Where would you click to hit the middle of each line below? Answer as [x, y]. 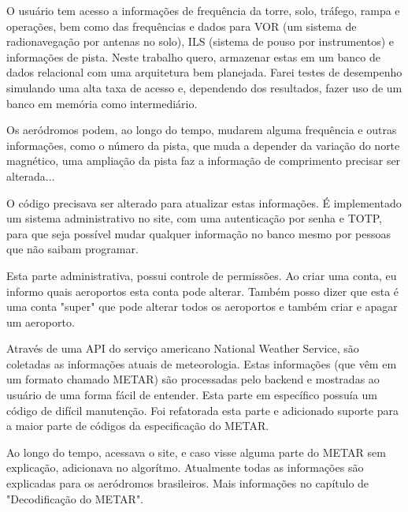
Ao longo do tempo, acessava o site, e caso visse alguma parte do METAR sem [196, 452]
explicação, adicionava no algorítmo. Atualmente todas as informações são [185, 467]
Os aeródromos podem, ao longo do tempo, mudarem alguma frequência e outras [202, 130]
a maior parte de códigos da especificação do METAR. [138, 426]
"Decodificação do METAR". [75, 498]
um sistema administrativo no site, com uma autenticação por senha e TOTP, [195, 218]
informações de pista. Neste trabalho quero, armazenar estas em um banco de [193, 56]
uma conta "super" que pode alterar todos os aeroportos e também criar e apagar [202, 306]
